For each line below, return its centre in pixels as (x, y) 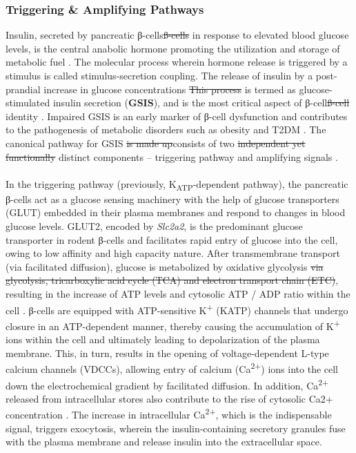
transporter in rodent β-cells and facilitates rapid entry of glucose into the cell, (172, 239)
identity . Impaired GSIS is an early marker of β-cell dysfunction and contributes (177, 116)
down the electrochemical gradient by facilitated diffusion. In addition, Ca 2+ (167, 384)
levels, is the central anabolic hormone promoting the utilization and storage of (173, 48)
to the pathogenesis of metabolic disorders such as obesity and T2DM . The (166, 129)
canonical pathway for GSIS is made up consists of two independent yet (156, 143)
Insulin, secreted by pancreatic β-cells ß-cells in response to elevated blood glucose (177, 35)
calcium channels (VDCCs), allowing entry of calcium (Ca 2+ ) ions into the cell (172, 368)
